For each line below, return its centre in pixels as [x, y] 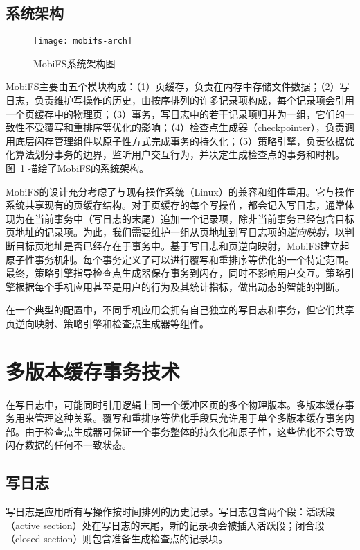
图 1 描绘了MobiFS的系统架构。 [78, 168]
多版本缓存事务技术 [93, 371]
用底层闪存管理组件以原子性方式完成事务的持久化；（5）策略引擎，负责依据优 [180, 140]
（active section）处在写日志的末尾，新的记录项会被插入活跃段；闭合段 [165, 525]
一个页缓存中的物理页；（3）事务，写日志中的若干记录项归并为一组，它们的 [175, 113]
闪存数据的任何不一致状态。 [69, 445]
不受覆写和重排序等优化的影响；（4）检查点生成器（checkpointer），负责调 [189, 127]
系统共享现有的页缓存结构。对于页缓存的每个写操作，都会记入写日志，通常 [175, 205]
